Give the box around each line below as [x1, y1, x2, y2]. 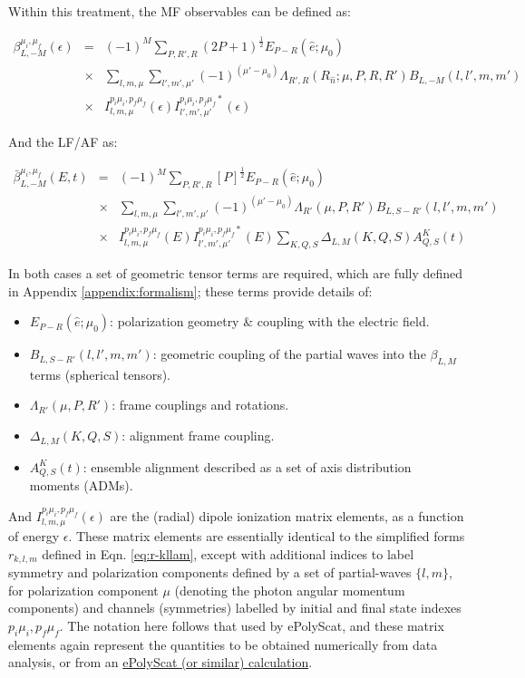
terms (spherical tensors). [29, 364, 170, 383]
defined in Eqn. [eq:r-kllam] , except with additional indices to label [42, 544, 414, 563]
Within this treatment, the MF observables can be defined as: [8, 2, 351, 20]
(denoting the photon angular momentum [174, 580, 405, 599]
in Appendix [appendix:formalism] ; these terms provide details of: [8, 281, 373, 300]
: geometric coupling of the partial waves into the [152, 344, 426, 363]
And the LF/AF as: [8, 132, 118, 151]
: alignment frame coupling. [122, 426, 275, 445]
